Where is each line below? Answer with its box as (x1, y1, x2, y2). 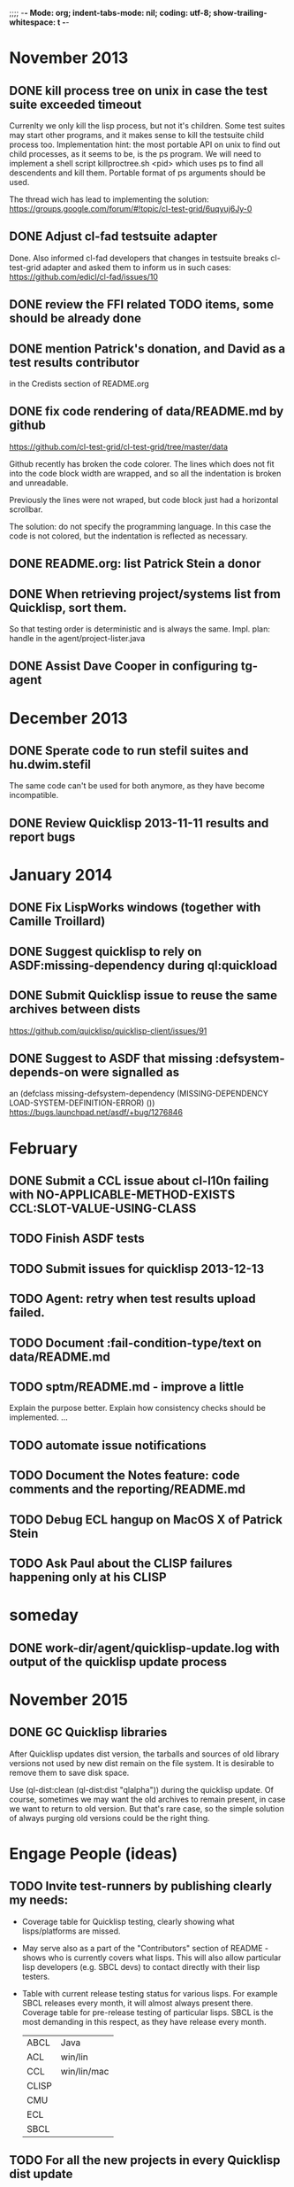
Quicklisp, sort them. (9, 600, 128, 615)
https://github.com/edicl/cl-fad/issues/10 (9, 271, 159, 282)
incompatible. (9, 790, 59, 801)
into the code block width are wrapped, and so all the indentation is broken (9, 468, 282, 478)
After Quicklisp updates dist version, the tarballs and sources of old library (9, 1749, 280, 1759)
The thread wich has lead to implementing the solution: (9, 194, 209, 205)
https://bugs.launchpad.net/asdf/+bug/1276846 (9, 1107, 184, 1118)
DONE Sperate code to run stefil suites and (9, 743, 249, 758)
